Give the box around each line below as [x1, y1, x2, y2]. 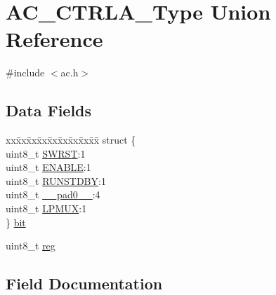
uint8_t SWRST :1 [6, 146, 86, 160]
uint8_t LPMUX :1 [6, 201, 87, 216]
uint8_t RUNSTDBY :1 [6, 173, 106, 188]
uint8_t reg [6, 238, 55, 253]
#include [6, 65, 45, 80]
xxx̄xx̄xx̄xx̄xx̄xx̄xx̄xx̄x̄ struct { [6, 132, 136, 147]
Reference [6, 25, 103, 53]
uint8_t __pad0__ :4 [6, 187, 100, 202]
